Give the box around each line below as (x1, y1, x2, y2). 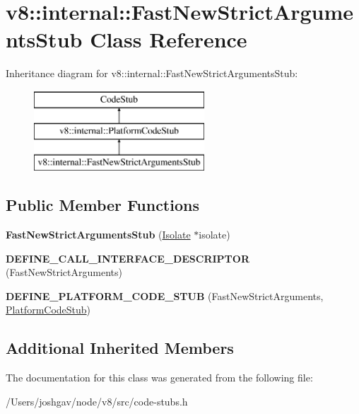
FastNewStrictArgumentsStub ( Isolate (6, 227, 191, 242)
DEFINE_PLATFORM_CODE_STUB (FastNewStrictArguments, (6, 288, 324, 303)
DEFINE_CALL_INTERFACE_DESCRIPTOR (6, 251, 249, 265)
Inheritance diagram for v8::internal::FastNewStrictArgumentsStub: (6, 66, 298, 81)
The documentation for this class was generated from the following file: (6, 370, 313, 385)
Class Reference (90, 25, 247, 54)
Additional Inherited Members (6, 337, 234, 359)
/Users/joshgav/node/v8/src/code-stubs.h (6, 393, 188, 408)
